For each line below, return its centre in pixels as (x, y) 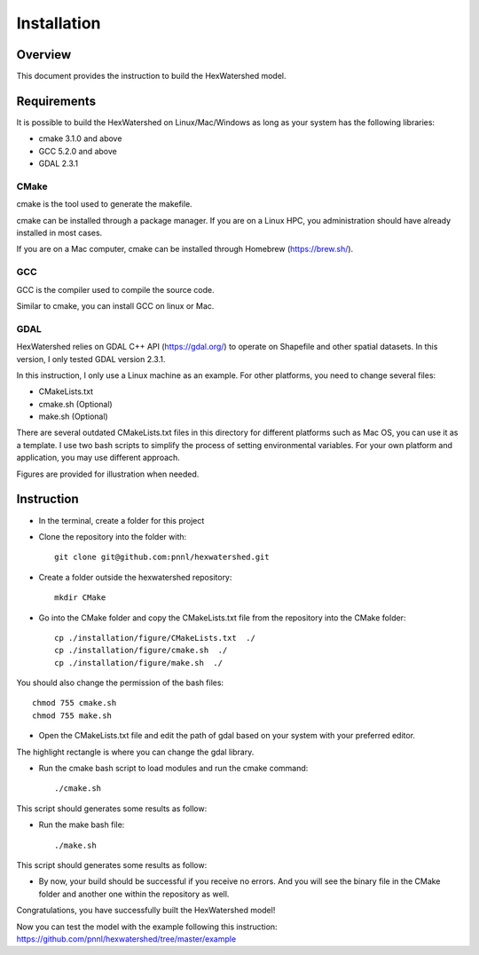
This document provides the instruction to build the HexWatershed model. (152, 76)
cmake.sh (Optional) (75, 404)
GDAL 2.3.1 (59, 163)
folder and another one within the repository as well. (134, 894)
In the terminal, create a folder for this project (122, 520)
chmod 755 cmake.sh (75, 703)
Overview (44, 55)
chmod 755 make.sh (72, 715)
